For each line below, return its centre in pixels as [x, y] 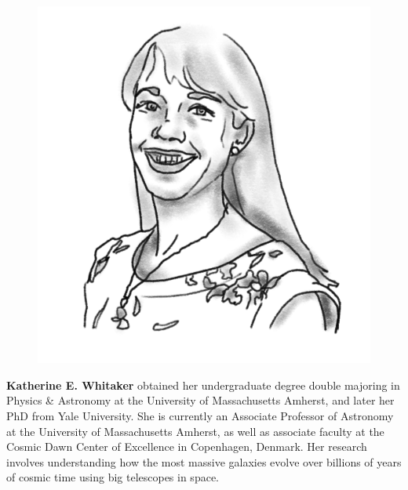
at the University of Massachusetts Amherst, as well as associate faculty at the [195, 431]
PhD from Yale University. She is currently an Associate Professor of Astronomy [200, 415]
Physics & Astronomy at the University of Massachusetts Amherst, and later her [200, 400]
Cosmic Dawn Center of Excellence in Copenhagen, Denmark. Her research [187, 446]
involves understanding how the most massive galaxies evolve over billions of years [204, 461]
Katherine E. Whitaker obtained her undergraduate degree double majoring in [203, 385]
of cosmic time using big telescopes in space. [113, 477]
